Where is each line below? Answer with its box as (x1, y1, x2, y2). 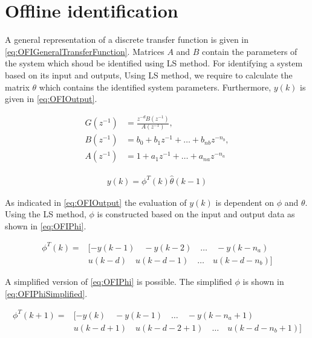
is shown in (242, 275, 284, 287)
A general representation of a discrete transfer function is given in (5, 33, 249, 46)
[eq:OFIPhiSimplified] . (5, 287, 88, 299)
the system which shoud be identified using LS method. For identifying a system (5, 57, 303, 69)
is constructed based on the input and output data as (97, 208, 295, 220)
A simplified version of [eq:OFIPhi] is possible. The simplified (5, 275, 232, 287)
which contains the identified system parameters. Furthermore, (39, 80, 271, 93)
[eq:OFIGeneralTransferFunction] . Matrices (5, 45, 164, 57)
